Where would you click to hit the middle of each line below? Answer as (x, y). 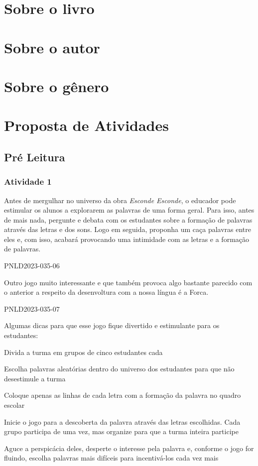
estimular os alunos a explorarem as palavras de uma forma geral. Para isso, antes (129, 210)
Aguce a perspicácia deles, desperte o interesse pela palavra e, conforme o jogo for (129, 448)
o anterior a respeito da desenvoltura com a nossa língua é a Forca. (106, 292)
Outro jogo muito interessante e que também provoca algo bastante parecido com (128, 282)
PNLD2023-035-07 (32, 308)
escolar (14, 405)
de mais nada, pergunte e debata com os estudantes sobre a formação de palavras (128, 219)
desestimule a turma (35, 378)
